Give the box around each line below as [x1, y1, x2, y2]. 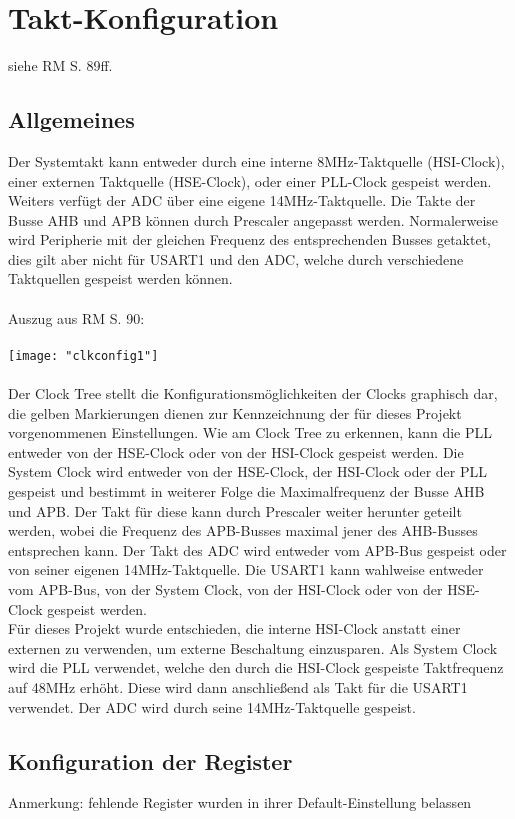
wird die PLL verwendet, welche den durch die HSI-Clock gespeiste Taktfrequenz [8, 657, 504, 678]
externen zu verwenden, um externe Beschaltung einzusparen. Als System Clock [8, 637, 498, 658]
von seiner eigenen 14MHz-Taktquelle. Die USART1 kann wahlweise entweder [8, 559, 484, 580]
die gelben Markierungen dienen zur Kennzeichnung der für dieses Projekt [8, 402, 462, 423]
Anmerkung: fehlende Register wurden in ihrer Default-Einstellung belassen [8, 792, 472, 813]
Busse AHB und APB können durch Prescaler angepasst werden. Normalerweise [8, 209, 499, 230]
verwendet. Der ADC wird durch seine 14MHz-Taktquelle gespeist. [8, 696, 416, 717]
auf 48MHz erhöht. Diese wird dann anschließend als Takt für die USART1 [8, 677, 468, 698]
